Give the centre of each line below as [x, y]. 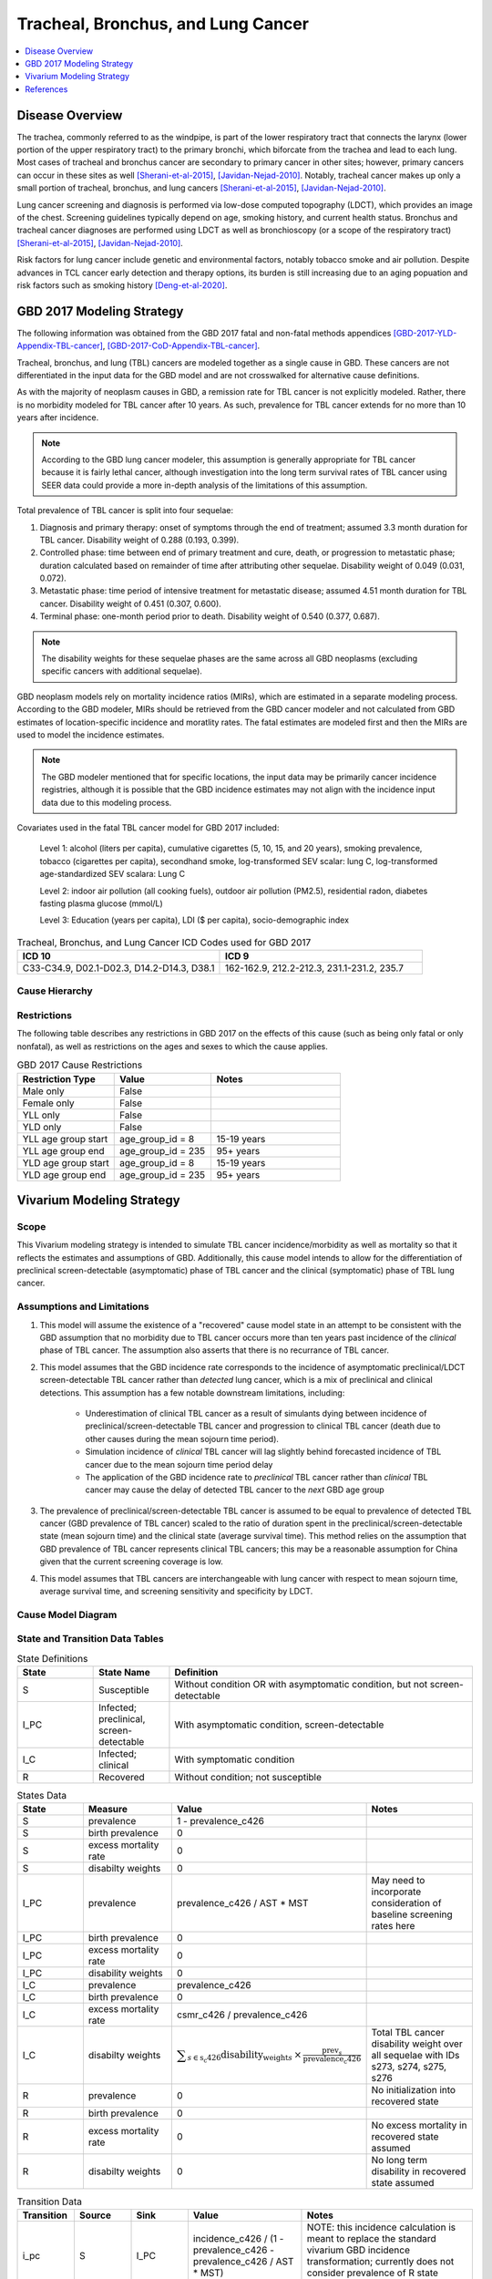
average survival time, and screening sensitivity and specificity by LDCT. [176, 1592]
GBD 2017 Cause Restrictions [80, 1065]
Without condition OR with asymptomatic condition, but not [301, 1685]
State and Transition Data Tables [90, 1639]
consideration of [406, 1903]
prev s [332, 2051]
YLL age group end [63, 1150]
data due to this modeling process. [107, 802]
